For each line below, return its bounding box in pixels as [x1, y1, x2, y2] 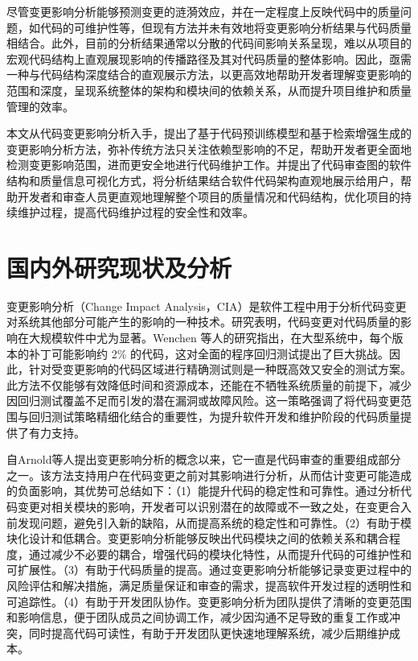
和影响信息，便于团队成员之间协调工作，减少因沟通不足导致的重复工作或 [6, 609, 389, 626]
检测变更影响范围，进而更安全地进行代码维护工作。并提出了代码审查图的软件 [6, 156, 412, 173]
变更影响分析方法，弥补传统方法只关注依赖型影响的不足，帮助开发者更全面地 [6, 140, 412, 157]
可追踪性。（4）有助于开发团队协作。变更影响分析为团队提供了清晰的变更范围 [6, 593, 412, 609]
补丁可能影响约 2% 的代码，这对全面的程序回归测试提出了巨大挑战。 [28, 345, 389, 361]
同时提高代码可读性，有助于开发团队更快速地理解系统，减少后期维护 [28, 624, 389, 641]
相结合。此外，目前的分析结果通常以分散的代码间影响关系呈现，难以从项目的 [6, 35, 412, 52]
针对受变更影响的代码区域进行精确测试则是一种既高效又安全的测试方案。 [28, 361, 412, 378]
